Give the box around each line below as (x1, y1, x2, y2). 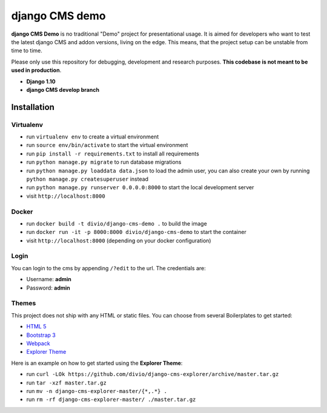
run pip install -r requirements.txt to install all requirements (26, 150, 199, 157)
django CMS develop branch (26, 86, 100, 93)
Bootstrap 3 (26, 331, 56, 339)
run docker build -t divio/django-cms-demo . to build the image (26, 220, 207, 227)
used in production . (11, 67, 62, 74)
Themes (11, 299, 36, 308)
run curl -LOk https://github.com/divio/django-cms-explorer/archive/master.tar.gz (26, 371, 279, 378)
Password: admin (26, 284, 71, 291)
